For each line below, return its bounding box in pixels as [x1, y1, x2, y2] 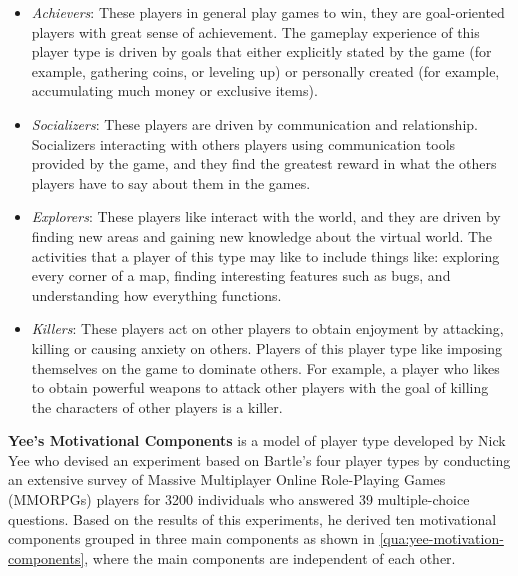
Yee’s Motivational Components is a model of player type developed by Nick [8, 430, 506, 451]
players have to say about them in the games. [31, 172, 311, 193]
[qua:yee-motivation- [379, 528, 504, 549]
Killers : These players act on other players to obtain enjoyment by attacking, [31, 318, 504, 339]
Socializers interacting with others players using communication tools [31, 133, 456, 154]
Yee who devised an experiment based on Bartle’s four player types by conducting [8, 449, 511, 470]
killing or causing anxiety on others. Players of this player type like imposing [31, 337, 502, 358]
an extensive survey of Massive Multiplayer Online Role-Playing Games [8, 469, 446, 490]
